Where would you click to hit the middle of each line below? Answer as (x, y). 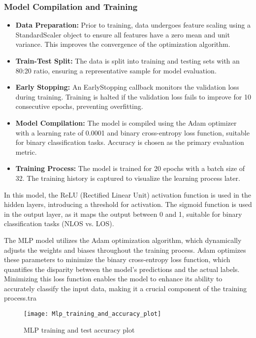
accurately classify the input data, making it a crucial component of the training (126, 288)
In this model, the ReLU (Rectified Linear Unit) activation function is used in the (128, 194)
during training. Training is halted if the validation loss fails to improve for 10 (133, 96)
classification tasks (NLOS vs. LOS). (59, 223)
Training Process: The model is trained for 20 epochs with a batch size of (130, 168)
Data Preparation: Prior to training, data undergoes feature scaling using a (133, 25)
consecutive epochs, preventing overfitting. (79, 106)
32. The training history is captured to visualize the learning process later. (128, 178)
